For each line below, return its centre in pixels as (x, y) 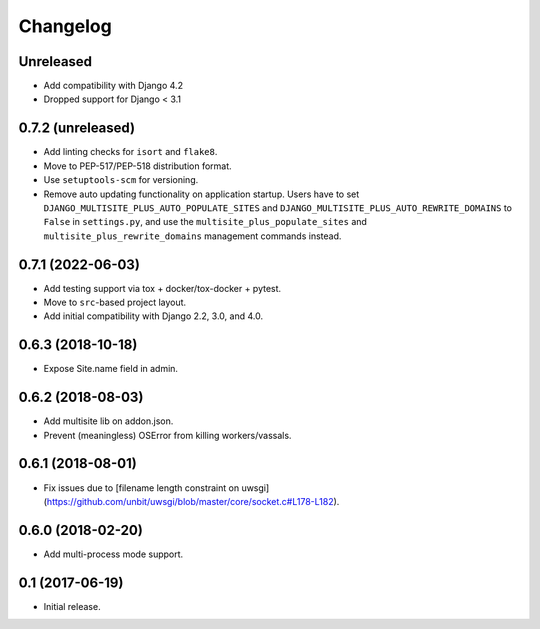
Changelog (65, 26)
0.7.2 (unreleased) (76, 128)
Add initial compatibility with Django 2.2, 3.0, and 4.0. (153, 316)
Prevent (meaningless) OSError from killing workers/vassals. (167, 435)
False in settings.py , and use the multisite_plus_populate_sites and (205, 222)
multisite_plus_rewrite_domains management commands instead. (192, 236)
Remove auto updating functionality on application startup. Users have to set (201, 194)
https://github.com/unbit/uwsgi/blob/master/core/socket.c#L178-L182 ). (193, 501)
